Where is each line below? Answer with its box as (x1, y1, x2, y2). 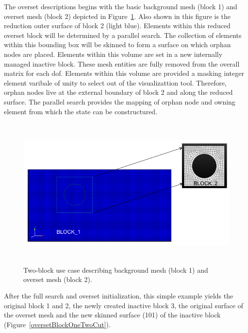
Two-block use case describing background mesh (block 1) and (23, 264, 208, 275)
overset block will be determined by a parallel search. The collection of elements (4, 30, 242, 40)
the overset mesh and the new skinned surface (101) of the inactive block (4, 310, 221, 320)
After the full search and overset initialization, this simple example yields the (4, 290, 233, 300)
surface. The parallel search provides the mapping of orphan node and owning (4, 96, 235, 106)
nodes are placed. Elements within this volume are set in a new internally (4, 49, 223, 59)
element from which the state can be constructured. (4, 106, 158, 116)
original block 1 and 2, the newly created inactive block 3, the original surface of (4, 300, 243, 310)
